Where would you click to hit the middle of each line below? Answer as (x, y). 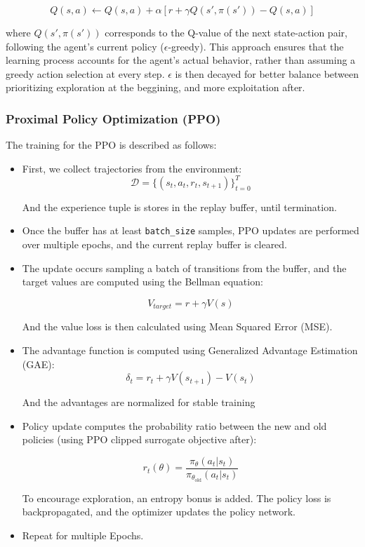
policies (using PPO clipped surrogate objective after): (139, 439)
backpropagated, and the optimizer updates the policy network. (159, 512)
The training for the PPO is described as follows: (111, 145)
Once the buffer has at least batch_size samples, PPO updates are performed (191, 230)
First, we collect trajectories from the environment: (132, 168)
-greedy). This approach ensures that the (256, 46)
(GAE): (38, 364)
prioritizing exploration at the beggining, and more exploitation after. (155, 87)
